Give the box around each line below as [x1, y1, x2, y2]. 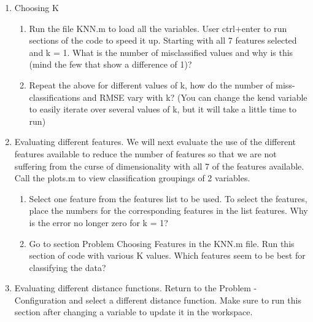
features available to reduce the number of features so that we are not [14, 147, 277, 160]
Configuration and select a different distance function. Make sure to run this [14, 293, 301, 306]
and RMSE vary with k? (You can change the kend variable [82, 90, 307, 103]
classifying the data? [29, 261, 106, 273]
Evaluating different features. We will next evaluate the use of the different [14, 135, 296, 148]
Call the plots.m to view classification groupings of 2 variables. [14, 171, 250, 184]
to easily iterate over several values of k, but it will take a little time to [29, 103, 297, 116]
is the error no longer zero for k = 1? [29, 216, 168, 229]
